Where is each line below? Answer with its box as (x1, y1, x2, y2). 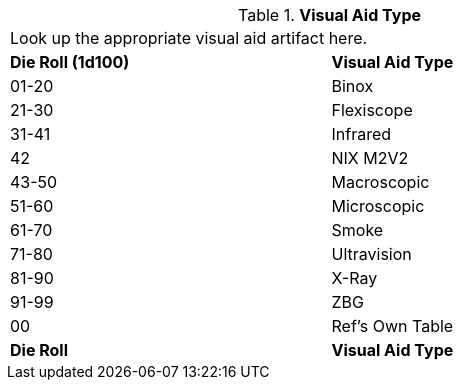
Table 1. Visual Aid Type (237, 5, 421, 25)
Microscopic (331, 196, 425, 216)
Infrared (331, 124, 392, 144)
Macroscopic (331, 172, 430, 192)
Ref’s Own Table (331, 316, 454, 336)
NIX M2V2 (331, 148, 409, 168)
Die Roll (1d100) (10, 52, 130, 72)
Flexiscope (331, 100, 413, 120)
